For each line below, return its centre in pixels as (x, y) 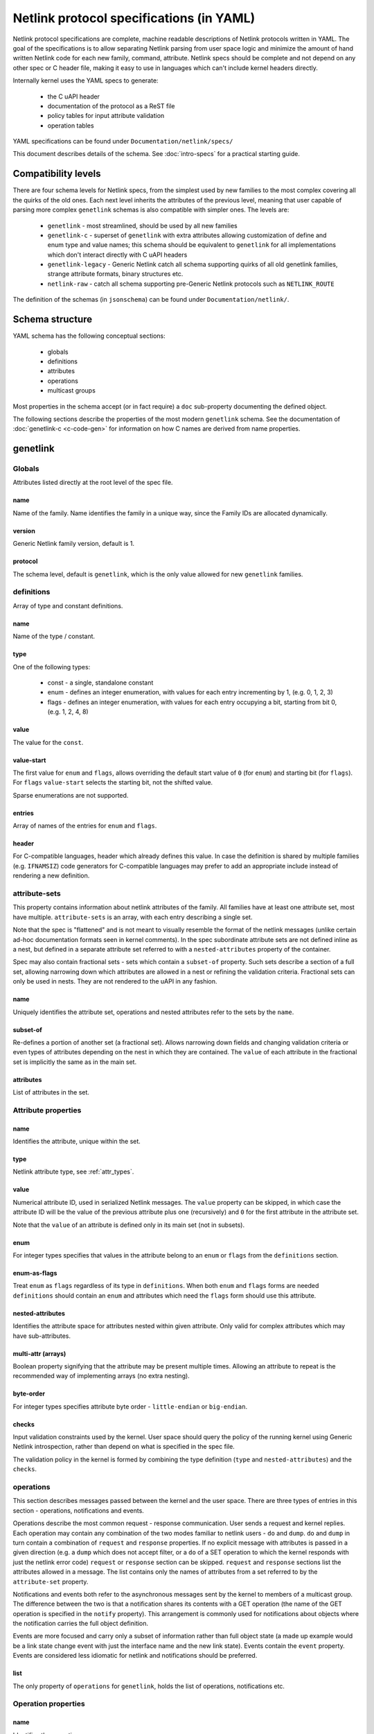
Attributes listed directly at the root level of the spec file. (93, 483)
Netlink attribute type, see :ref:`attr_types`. (73, 1171)
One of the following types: (52, 667)
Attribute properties (47, 1110)
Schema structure (53, 319)
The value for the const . (48, 742)
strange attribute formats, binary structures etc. (115, 274)
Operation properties (49, 1704)
